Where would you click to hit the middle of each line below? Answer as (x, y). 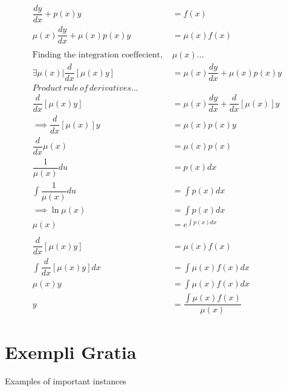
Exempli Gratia (71, 352)
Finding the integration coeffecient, (98, 55)
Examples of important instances (66, 381)
